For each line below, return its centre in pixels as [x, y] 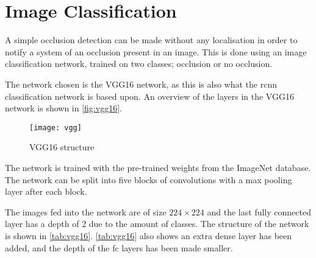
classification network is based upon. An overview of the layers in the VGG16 [149, 96]
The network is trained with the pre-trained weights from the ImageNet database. [158, 167]
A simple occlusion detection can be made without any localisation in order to [151, 40]
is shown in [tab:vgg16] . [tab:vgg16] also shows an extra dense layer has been [149, 235]
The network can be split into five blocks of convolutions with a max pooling [149, 179]
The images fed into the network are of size [86, 211]
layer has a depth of [42, 224]
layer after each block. [46, 191]
